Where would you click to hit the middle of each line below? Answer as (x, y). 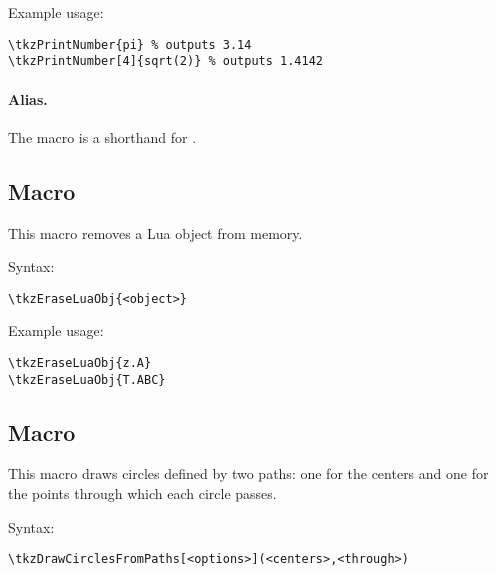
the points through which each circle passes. (142, 493)
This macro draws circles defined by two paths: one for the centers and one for (248, 473)
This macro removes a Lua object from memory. (155, 232)
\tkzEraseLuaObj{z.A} (80, 362)
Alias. (28, 98)
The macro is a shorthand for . (102, 136)
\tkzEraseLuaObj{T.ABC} (87, 379)
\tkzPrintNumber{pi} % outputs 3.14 (130, 44)
